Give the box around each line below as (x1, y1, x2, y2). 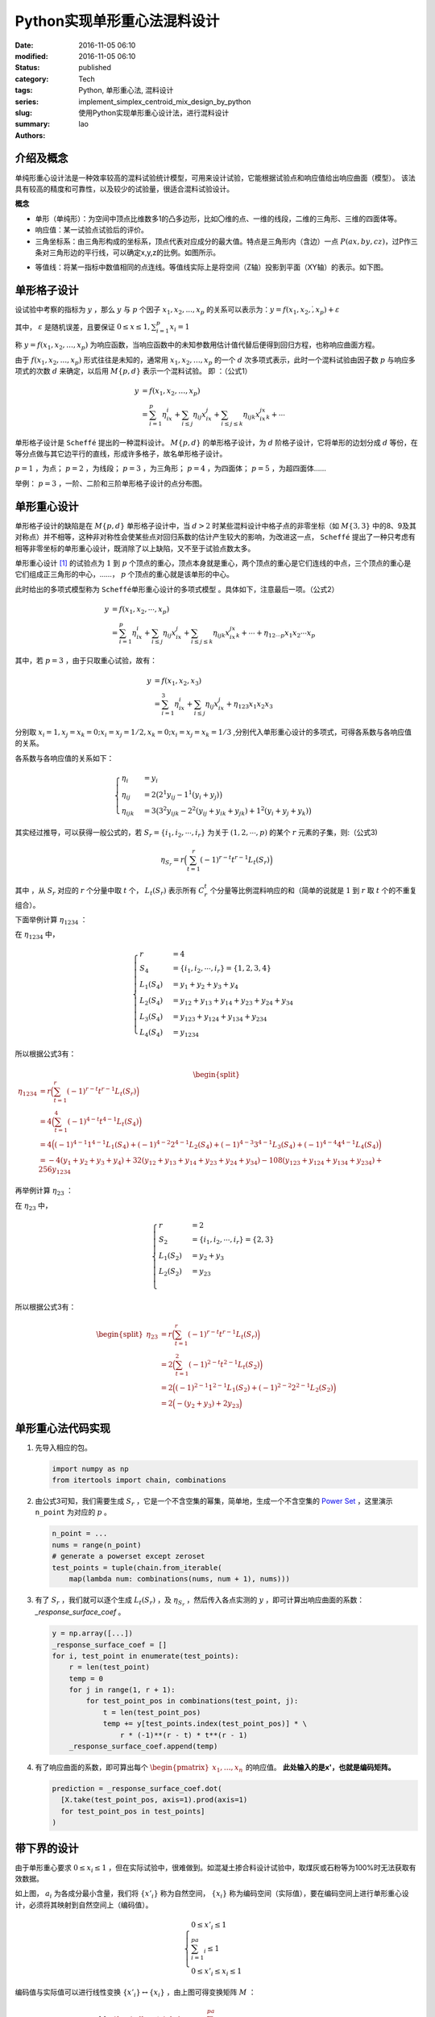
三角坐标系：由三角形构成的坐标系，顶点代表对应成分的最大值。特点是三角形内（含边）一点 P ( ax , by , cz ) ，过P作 (35, 236, 411, 246)
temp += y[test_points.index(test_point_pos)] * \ (102, 1719, 308, 1728)
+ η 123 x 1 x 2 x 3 (226, 699, 273, 711)
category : (14, 73, 49, 84)
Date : (14, 40, 34, 50)
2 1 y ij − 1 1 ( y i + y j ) (158, 789, 220, 801)
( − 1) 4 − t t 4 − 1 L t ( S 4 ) (67, 1116, 139, 1128)
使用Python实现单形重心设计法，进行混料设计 (78, 107, 230, 117)
